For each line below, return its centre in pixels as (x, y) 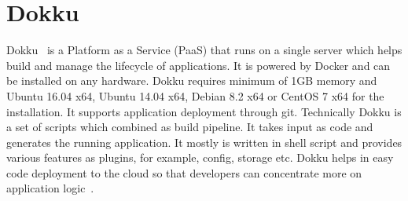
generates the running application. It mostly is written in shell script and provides (204, 142)
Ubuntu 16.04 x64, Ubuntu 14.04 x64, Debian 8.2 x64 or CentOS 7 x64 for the (195, 95)
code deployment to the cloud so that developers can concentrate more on (184, 172)
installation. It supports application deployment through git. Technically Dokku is (204, 111)
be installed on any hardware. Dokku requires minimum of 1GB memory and (192, 80)
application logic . (50, 188)
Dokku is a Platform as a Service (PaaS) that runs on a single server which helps (204, 50)
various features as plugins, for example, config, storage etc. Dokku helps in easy (200, 157)
